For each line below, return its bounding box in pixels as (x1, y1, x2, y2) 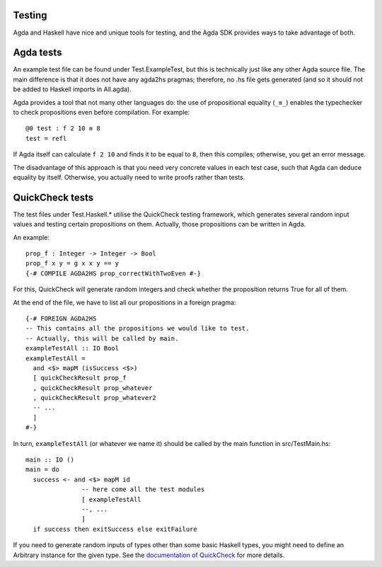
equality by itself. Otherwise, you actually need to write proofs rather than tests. (13, 173, 245, 181)
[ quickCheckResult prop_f (33, 374, 127, 382)
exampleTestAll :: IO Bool (25, 344, 120, 353)
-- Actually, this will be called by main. (25, 334, 179, 343)
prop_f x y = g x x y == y (25, 259, 120, 268)
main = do (25, 466, 59, 474)
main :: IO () (25, 456, 74, 464)
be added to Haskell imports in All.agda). (13, 85, 132, 93)
